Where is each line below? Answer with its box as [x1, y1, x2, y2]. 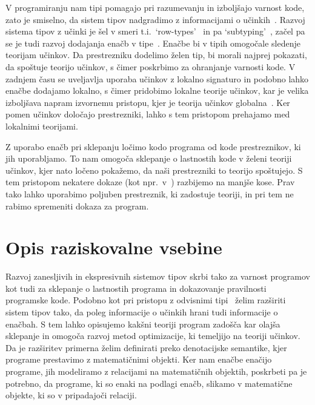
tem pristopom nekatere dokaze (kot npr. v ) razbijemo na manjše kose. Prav [5, 176, 295, 188]
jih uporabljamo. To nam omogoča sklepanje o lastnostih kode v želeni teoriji [5, 152, 292, 165]
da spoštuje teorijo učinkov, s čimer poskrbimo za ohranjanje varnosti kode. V [5, 60, 296, 73]
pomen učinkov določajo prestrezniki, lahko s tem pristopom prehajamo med [5, 108, 290, 120]
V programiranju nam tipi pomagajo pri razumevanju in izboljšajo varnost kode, [5, 1, 305, 13]
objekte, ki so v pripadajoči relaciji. [5, 389, 137, 401]
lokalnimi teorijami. [5, 119, 78, 132]
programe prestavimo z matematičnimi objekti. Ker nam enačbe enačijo [5, 353, 272, 366]
